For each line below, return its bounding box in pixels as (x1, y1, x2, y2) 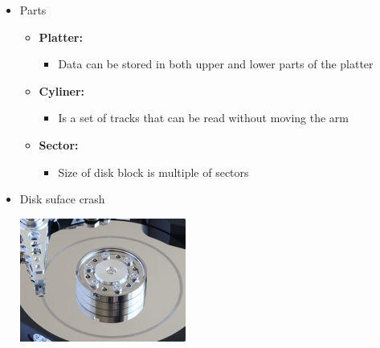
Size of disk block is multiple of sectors (58, 163, 249, 180)
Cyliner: (39, 82, 85, 99)
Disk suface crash (19, 190, 105, 207)
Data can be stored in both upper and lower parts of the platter (58, 55, 374, 72)
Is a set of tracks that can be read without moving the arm (58, 109, 349, 126)
